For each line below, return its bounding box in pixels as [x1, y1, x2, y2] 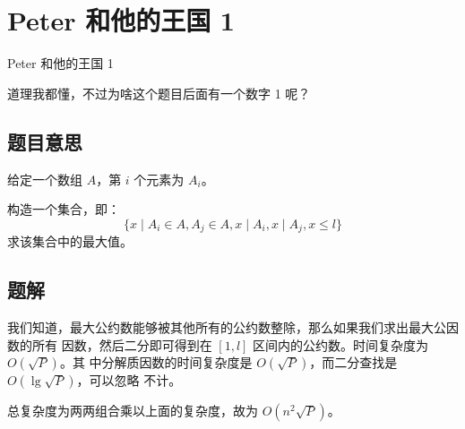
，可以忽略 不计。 [76, 371, 182, 390]
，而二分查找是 [309, 353, 398, 372]
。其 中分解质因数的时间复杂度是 [59, 353, 253, 372]
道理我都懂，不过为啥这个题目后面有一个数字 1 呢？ [7, 83, 311, 102]
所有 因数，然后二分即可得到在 [31, 335, 212, 354]
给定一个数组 [7, 169, 82, 188]
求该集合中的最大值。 [7, 232, 133, 251]
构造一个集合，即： [7, 200, 120, 219]
